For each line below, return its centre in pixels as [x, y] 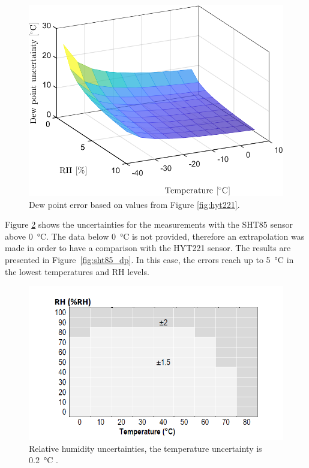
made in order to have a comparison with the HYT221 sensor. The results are [148, 248]
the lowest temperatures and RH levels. [77, 271]
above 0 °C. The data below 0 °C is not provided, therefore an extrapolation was [155, 236]
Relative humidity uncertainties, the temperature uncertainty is [145, 448]
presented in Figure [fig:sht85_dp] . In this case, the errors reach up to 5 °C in [149, 259]
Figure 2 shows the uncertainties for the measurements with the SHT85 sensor [149, 224]
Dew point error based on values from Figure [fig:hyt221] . [134, 204]
